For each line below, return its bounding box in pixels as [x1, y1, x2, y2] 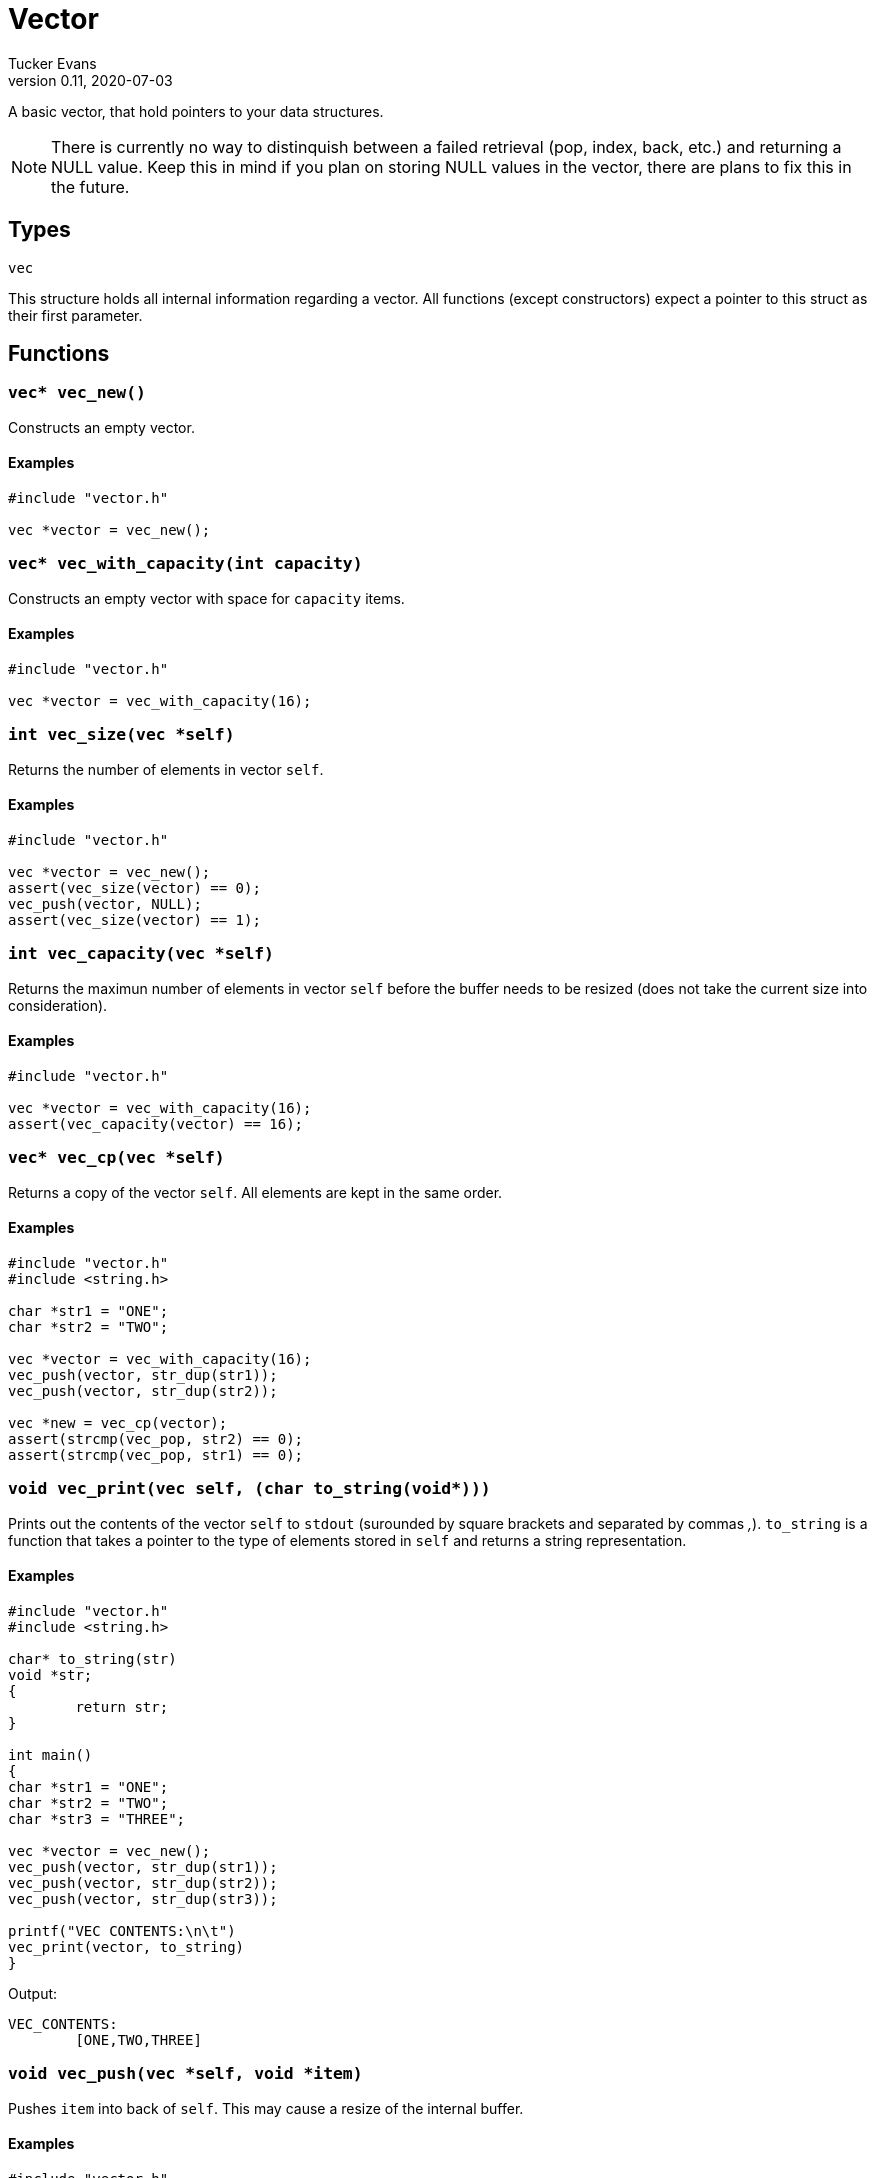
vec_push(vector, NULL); [8, 895, 202, 912]
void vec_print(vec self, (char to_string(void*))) [8, 1479, 491, 1499]
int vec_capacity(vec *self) [8, 944, 274, 964]
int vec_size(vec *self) [8, 725, 235, 745]
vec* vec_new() [8, 383, 146, 403]
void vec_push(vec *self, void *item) [8, 2064, 363, 2084]
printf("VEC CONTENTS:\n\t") [8, 1922, 236, 1939]
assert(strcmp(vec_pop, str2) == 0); [8, 1430, 304, 1447]
